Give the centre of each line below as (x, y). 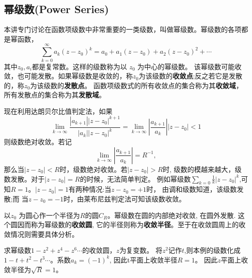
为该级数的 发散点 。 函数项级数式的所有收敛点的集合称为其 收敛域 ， (136, 85)
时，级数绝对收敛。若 (93, 169)
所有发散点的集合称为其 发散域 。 (55, 95)
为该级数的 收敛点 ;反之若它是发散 (191, 76)
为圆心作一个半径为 (49, 215)
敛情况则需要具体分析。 (41, 234)
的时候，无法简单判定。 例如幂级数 (135, 178)
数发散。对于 (24, 178)
